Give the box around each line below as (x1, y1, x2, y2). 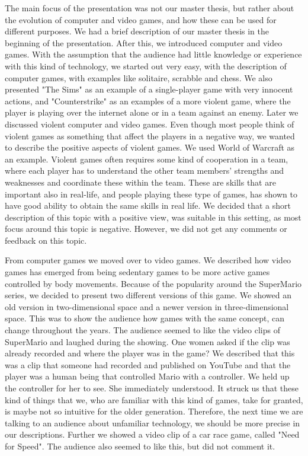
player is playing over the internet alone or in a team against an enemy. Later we (5, 106, 299, 119)
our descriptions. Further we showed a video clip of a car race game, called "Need (5, 428, 300, 441)
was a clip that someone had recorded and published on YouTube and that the (5, 358, 291, 371)
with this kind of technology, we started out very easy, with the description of (5, 59, 287, 72)
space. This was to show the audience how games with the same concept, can (5, 312, 285, 324)
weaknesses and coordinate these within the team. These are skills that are (5, 176, 276, 188)
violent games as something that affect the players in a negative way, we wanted (5, 129, 295, 142)
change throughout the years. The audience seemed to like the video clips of (5, 324, 280, 336)
